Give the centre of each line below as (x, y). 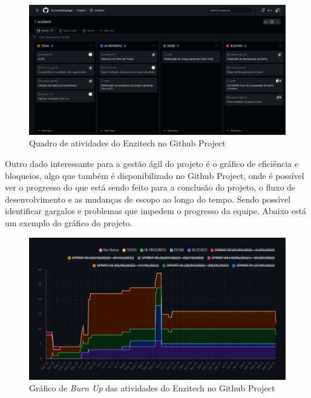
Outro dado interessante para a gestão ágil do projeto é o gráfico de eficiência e (152, 164)
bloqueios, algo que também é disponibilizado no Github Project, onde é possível (155, 175)
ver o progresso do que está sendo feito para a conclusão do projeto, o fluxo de (150, 187)
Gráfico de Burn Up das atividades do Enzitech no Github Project (152, 388)
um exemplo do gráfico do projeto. (69, 223)
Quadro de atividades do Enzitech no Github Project (127, 143)
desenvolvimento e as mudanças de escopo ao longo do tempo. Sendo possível (148, 199)
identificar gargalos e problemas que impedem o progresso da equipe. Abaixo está (155, 211)
